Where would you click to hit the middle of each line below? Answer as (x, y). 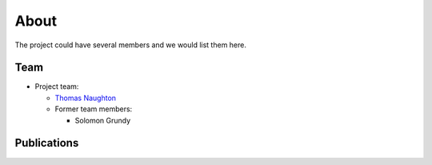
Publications (47, 143)
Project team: (57, 87)
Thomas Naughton (85, 98)
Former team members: (94, 109)
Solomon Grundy (103, 120)
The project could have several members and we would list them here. (131, 45)
